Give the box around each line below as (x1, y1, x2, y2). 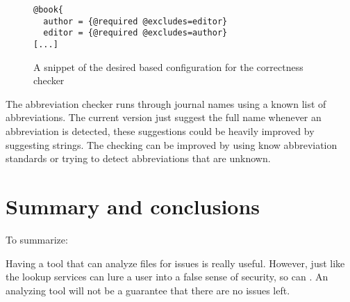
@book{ (33, 5, 63, 15)
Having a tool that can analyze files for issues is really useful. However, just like (6, 255, 345, 270)
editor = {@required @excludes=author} (43, 28, 228, 38)
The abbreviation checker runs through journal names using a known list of (6, 96, 326, 111)
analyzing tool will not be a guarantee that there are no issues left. (6, 283, 290, 297)
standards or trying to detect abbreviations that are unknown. (6, 151, 271, 166)
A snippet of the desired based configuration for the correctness (33, 59, 303, 74)
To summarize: (6, 232, 68, 246)
